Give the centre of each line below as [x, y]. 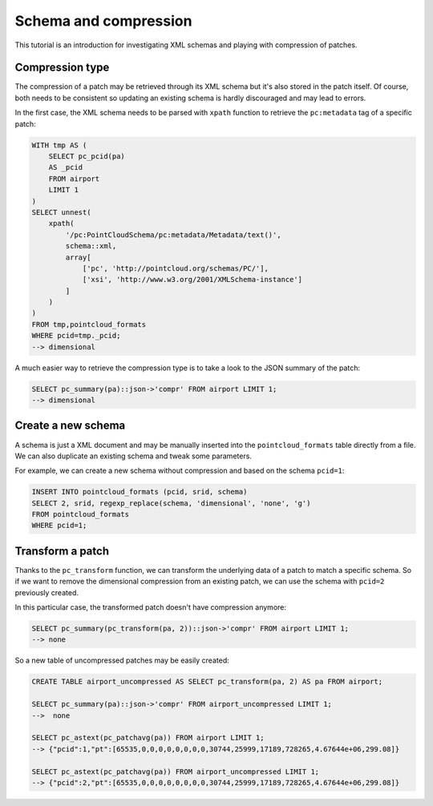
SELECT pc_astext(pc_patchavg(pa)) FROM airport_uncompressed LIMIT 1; [176, 772]
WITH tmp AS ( [59, 145]
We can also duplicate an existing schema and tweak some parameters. [134, 456]
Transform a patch [62, 551]
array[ [78, 257]
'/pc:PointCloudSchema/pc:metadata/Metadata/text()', [173, 235]
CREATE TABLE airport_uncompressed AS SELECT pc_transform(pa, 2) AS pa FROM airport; [207, 682]
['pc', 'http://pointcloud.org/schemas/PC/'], [175, 268]
